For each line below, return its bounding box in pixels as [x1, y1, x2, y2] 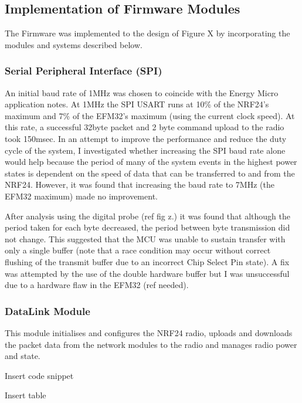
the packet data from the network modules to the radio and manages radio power [5, 338, 297, 350]
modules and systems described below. [5, 38, 142, 50]
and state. [5, 350, 40, 362]
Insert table [5, 389, 46, 401]
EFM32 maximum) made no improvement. [5, 189, 158, 202]
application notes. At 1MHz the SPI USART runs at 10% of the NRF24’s [5, 98, 269, 110]
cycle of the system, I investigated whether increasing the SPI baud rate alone [5, 144, 286, 156]
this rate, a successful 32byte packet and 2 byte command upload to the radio [5, 121, 284, 133]
